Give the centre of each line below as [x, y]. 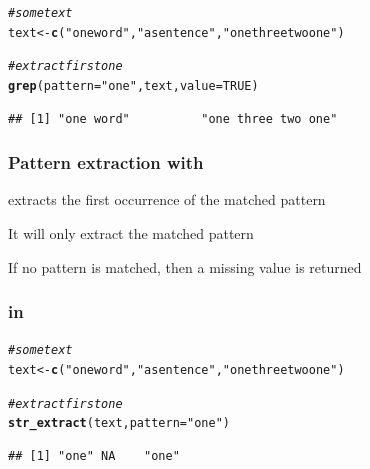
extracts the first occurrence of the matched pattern [167, 199]
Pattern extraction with [106, 162]
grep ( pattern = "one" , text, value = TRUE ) [133, 85]
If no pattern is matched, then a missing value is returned [185, 266]
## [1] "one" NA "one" [94, 455]
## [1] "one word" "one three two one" [173, 118]
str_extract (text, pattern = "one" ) [119, 423]
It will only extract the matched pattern [131, 232]
